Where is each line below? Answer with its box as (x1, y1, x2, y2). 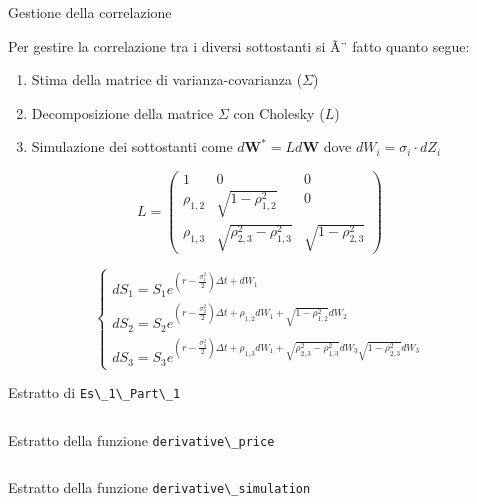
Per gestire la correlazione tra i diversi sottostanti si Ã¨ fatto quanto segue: (8, 35, 470, 56)
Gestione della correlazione (8, 2, 172, 22)
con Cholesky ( (233, 102, 325, 123)
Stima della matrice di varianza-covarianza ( (31, 69, 303, 90)
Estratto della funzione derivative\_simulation (8, 477, 311, 498)
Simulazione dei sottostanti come (31, 136, 233, 157)
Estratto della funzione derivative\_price (8, 429, 275, 450)
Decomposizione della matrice (31, 102, 214, 123)
